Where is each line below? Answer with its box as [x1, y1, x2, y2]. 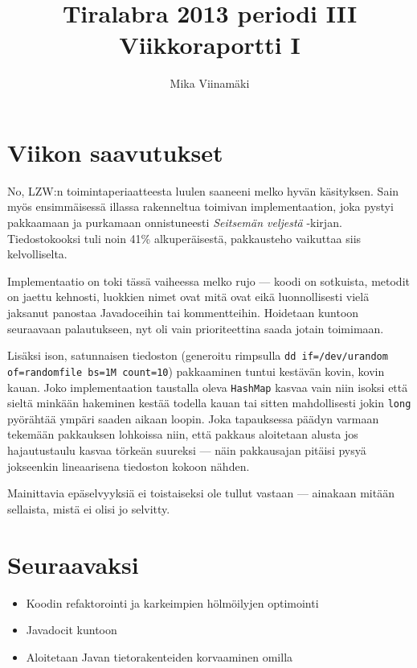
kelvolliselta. [7, 245, 67, 262]
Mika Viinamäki [170, 75, 250, 92]
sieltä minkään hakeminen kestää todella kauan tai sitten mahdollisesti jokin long [7, 394, 411, 411]
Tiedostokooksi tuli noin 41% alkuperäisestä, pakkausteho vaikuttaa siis [7, 229, 362, 246]
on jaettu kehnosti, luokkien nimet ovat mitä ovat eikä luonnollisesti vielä [7, 288, 370, 305]
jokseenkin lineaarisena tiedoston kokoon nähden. [7, 457, 250, 474]
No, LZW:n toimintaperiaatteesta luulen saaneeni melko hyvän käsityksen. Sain [7, 182, 399, 199]
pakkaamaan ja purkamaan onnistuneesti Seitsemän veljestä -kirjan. [7, 214, 342, 231]
